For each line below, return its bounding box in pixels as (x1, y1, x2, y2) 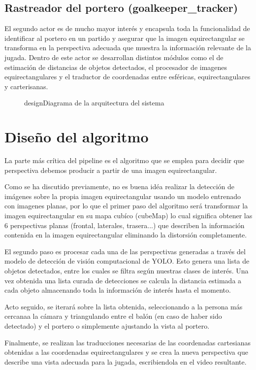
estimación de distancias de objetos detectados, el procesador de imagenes (4, 62, 227, 72)
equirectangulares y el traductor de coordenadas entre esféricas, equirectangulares (4, 71, 251, 82)
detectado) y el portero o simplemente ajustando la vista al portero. (4, 320, 210, 331)
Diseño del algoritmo (4, 127, 149, 147)
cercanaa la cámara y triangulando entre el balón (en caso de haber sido (4, 311, 222, 321)
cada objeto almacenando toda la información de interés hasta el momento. (4, 285, 231, 295)
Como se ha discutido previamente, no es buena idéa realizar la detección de (4, 181, 234, 192)
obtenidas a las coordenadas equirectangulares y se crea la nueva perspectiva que (4, 347, 248, 357)
